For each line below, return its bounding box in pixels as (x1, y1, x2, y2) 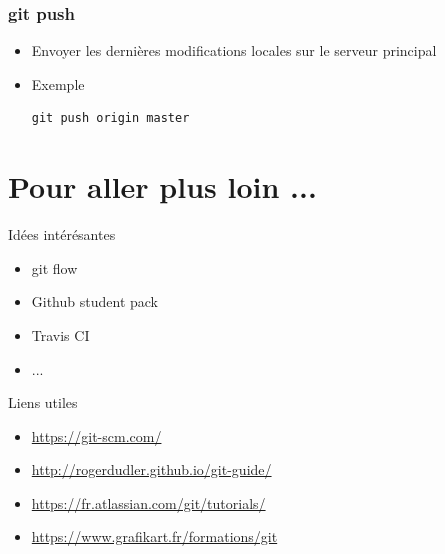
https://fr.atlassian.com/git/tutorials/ (31, 492, 266, 513)
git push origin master (31, 111, 190, 126)
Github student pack (31, 291, 158, 312)
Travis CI (31, 324, 90, 345)
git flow (31, 257, 78, 278)
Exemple (31, 73, 85, 94)
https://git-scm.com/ (31, 425, 162, 446)
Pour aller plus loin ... (8, 166, 317, 207)
